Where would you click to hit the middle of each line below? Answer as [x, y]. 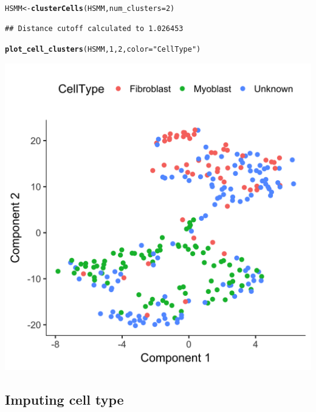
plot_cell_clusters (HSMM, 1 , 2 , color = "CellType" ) [103, 50]
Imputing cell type [64, 399]
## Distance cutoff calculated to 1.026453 [94, 28]
